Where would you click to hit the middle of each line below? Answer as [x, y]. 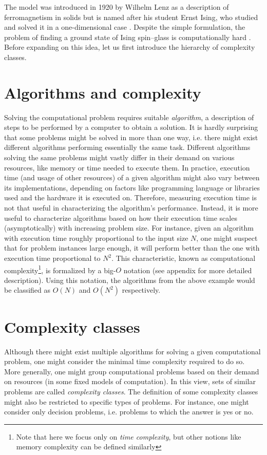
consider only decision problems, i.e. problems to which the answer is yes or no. [129, 412]
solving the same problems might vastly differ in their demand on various [119, 157]
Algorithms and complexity [103, 92]
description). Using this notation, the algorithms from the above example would [130, 280]
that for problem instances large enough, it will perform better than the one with [132, 248]
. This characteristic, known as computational [184, 258]
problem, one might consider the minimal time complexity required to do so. [125, 361]
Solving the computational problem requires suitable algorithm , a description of [129, 117]
